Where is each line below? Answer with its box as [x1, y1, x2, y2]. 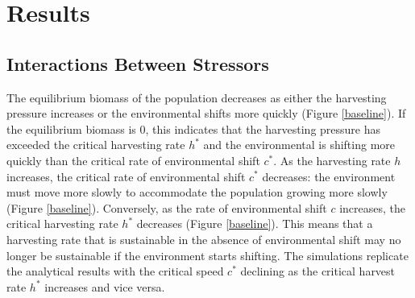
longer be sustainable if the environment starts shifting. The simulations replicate [6, 246, 409, 263]
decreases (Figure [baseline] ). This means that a [136, 215, 373, 232]
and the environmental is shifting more [203, 136, 396, 153]
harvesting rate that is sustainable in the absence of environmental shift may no [6, 230, 401, 247]
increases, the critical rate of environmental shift [6, 168, 246, 184]
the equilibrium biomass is [6, 120, 136, 137]
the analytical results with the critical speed [6, 263, 224, 279]
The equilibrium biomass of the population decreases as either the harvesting [6, 89, 387, 106]
